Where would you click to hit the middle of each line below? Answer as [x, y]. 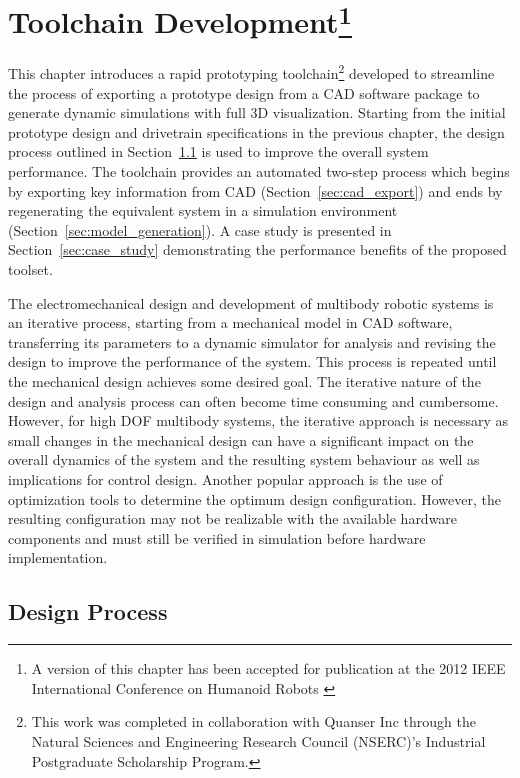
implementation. [58, 557]
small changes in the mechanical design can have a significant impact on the [241, 439]
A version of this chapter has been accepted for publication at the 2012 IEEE [268, 668]
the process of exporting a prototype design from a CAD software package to [244, 92]
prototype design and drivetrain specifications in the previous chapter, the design [256, 131]
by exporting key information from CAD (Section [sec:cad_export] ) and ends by [255, 190]
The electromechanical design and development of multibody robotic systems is [251, 302]
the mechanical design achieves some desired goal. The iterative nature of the [244, 381]
